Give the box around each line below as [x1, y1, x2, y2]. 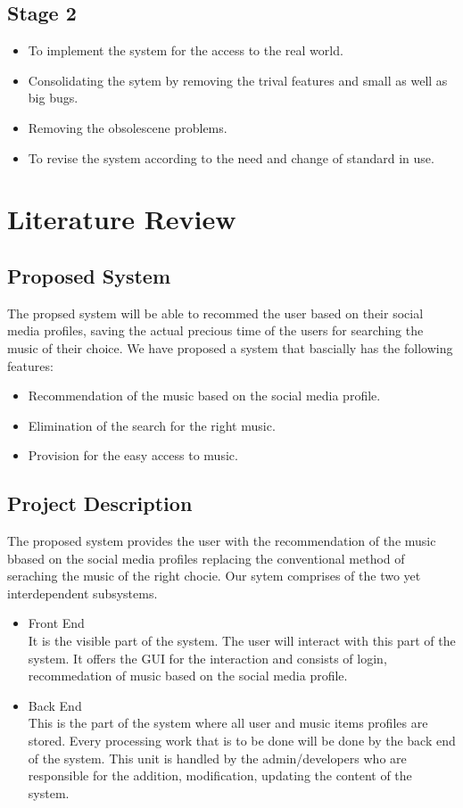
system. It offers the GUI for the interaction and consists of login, [28, 648, 387, 667]
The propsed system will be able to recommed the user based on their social [7, 303, 424, 322]
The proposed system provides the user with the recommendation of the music [7, 532, 436, 550]
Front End [28, 614, 85, 632]
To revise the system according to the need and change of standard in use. [28, 148, 434, 167]
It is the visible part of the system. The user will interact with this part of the [28, 631, 456, 650]
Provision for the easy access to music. [28, 446, 238, 465]
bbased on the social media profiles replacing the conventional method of [7, 548, 405, 567]
